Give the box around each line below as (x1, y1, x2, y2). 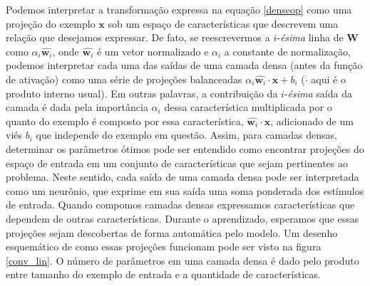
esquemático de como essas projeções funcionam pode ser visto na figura (6, 239, 322, 254)
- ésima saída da (284, 85, 352, 100)
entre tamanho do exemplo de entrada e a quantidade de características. (6, 267, 321, 282)
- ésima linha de (277, 30, 344, 45)
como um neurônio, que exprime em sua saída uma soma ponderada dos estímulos (6, 183, 364, 198)
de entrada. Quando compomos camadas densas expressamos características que (6, 197, 355, 212)
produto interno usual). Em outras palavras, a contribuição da (6, 85, 278, 100)
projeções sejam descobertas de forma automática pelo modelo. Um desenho (6, 225, 338, 240)
